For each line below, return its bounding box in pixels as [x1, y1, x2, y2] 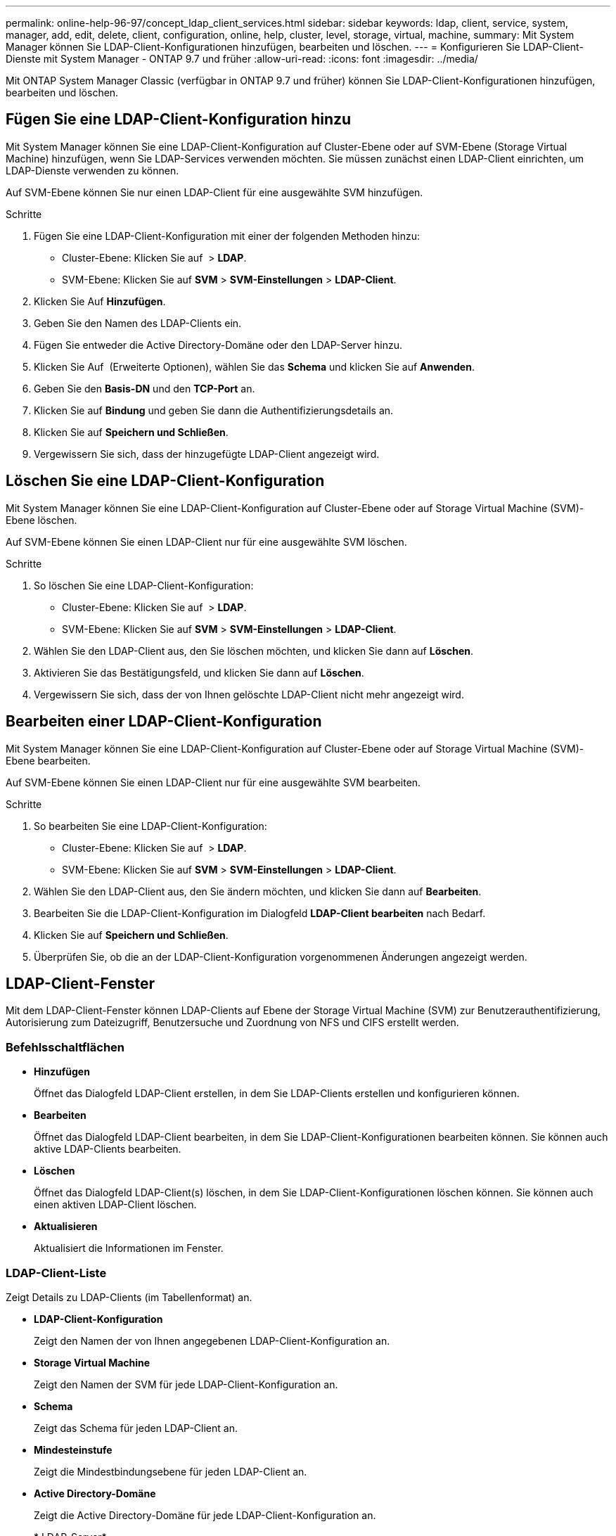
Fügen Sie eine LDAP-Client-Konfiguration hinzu [6, 110, 352, 129]
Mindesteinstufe [34, 1443, 113, 1456]
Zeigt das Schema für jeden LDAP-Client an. [34, 1421, 238, 1434]
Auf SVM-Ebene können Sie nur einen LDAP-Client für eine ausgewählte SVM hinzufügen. [6, 186, 423, 198]
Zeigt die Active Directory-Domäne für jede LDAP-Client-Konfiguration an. [34, 1509, 376, 1521]
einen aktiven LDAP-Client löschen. [34, 1198, 197, 1211]
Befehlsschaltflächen [6, 1039, 125, 1054]
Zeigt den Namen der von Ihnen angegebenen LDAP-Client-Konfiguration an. [34, 1334, 390, 1347]
